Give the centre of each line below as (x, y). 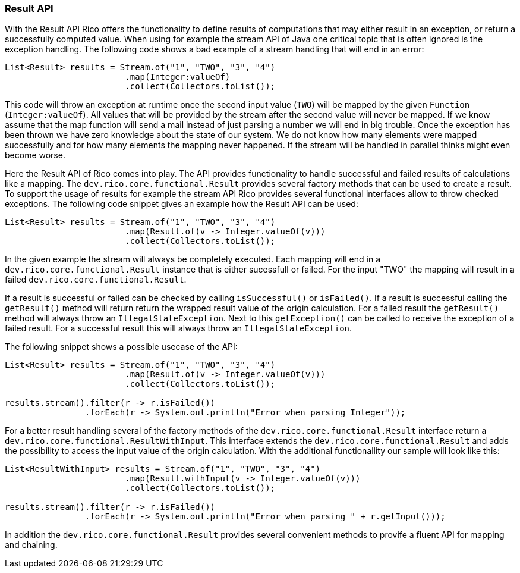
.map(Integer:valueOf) (178, 77)
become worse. (35, 155)
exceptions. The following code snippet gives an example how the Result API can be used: (182, 204)
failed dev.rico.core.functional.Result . (96, 280)
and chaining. (31, 545)
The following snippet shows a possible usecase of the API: (121, 347)
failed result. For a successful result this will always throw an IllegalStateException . (179, 328)
